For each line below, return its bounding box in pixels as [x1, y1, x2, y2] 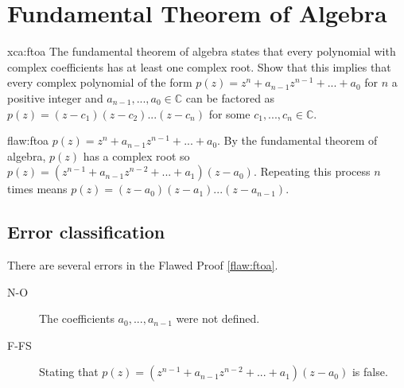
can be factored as [185, 89, 275, 106]
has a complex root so [83, 147, 190, 164]
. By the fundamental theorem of [217, 132, 378, 149]
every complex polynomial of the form [7, 74, 192, 91]
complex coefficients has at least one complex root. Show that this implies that [7, 58, 391, 75]
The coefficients [39, 310, 115, 327]
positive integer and [7, 89, 103, 106]
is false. [352, 363, 388, 380]
